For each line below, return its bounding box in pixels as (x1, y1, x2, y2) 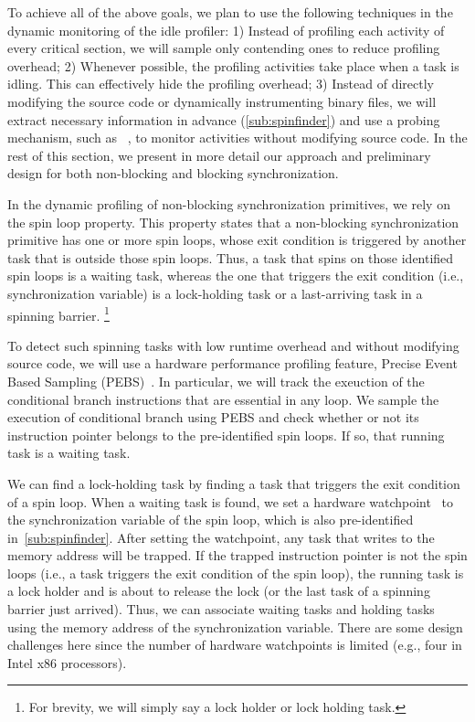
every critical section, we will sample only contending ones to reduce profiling (7, 38, 440, 58)
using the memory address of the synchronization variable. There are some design (7, 617, 463, 636)
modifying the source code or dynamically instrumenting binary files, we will (7, 91, 437, 111)
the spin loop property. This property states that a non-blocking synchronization (7, 212, 459, 231)
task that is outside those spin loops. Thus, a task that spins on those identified (7, 248, 454, 267)
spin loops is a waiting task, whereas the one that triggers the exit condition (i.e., (7, 266, 464, 285)
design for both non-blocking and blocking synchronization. (7, 164, 339, 183)
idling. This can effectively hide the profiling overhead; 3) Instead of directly (7, 74, 434, 93)
